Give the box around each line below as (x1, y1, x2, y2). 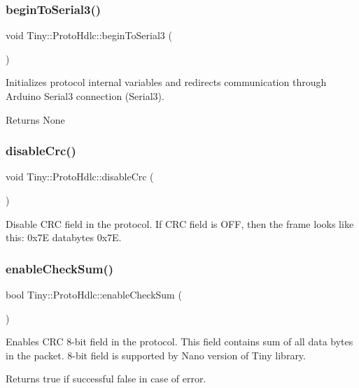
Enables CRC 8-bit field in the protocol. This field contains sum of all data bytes (6, 334, 353, 349)
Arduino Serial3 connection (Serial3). (6, 89, 164, 103)
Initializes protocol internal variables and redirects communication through (6, 75, 327, 89)
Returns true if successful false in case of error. (6, 371, 206, 386)
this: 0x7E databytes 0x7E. (6, 230, 122, 245)
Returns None (6, 112, 65, 127)
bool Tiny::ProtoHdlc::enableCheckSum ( (6, 287, 182, 301)
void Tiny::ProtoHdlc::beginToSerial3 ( (6, 28, 172, 43)
